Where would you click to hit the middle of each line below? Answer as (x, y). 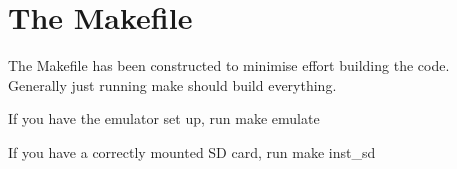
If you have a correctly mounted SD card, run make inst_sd (192, 151)
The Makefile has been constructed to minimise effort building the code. (229, 65)
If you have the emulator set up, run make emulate (164, 118)
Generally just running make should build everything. (172, 84)
